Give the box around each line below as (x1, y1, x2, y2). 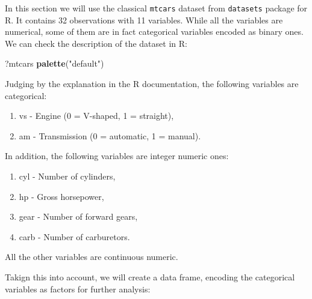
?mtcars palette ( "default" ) (5, 57, 104, 70)
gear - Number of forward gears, (19, 210, 138, 223)
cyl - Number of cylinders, (19, 170, 116, 182)
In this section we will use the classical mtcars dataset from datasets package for (5, 2, 308, 14)
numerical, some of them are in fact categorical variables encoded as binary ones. (5, 25, 304, 38)
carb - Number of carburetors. (19, 230, 130, 243)
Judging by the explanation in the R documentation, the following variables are (5, 77, 299, 90)
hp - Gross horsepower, (19, 190, 104, 202)
